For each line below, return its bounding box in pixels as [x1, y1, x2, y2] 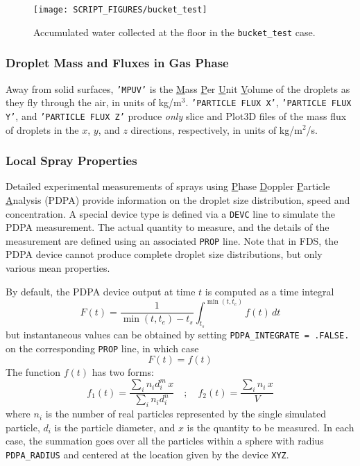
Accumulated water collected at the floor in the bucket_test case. [33, 24, 316, 39]
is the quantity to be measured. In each [187, 420, 354, 434]
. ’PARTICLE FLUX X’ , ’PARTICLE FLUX [185, 95, 352, 110]
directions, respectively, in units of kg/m [130, 122, 302, 137]
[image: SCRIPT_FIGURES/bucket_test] [33, 5, 207, 15]
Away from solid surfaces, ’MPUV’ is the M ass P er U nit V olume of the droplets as [6, 81, 350, 96]
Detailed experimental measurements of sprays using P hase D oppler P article [6, 179, 330, 193]
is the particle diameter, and [54, 420, 175, 434]
